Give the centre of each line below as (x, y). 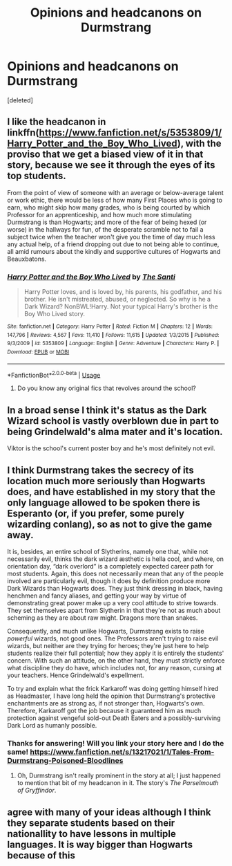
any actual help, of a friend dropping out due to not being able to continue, (113, 244)
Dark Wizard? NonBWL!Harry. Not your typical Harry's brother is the (121, 306)
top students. (37, 176)
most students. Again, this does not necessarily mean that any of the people (116, 573)
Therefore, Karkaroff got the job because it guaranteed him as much (104, 710)
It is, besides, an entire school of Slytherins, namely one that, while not (108, 551)
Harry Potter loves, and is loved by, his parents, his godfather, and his (123, 292)
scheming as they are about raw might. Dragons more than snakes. (103, 618)
